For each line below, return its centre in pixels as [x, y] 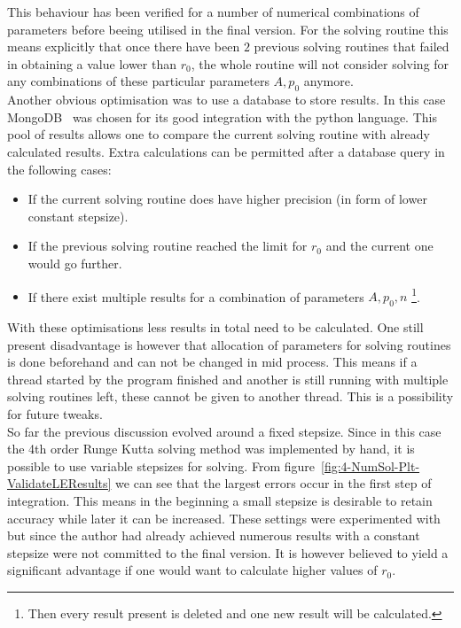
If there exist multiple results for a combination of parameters [196, 296]
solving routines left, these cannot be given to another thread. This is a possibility [230, 396]
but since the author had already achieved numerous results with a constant [214, 535]
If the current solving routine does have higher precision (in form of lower [227, 199]
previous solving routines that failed [352, 47]
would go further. [75, 263]
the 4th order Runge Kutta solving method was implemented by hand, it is [211, 449]
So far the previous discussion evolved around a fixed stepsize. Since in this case [224, 431]
